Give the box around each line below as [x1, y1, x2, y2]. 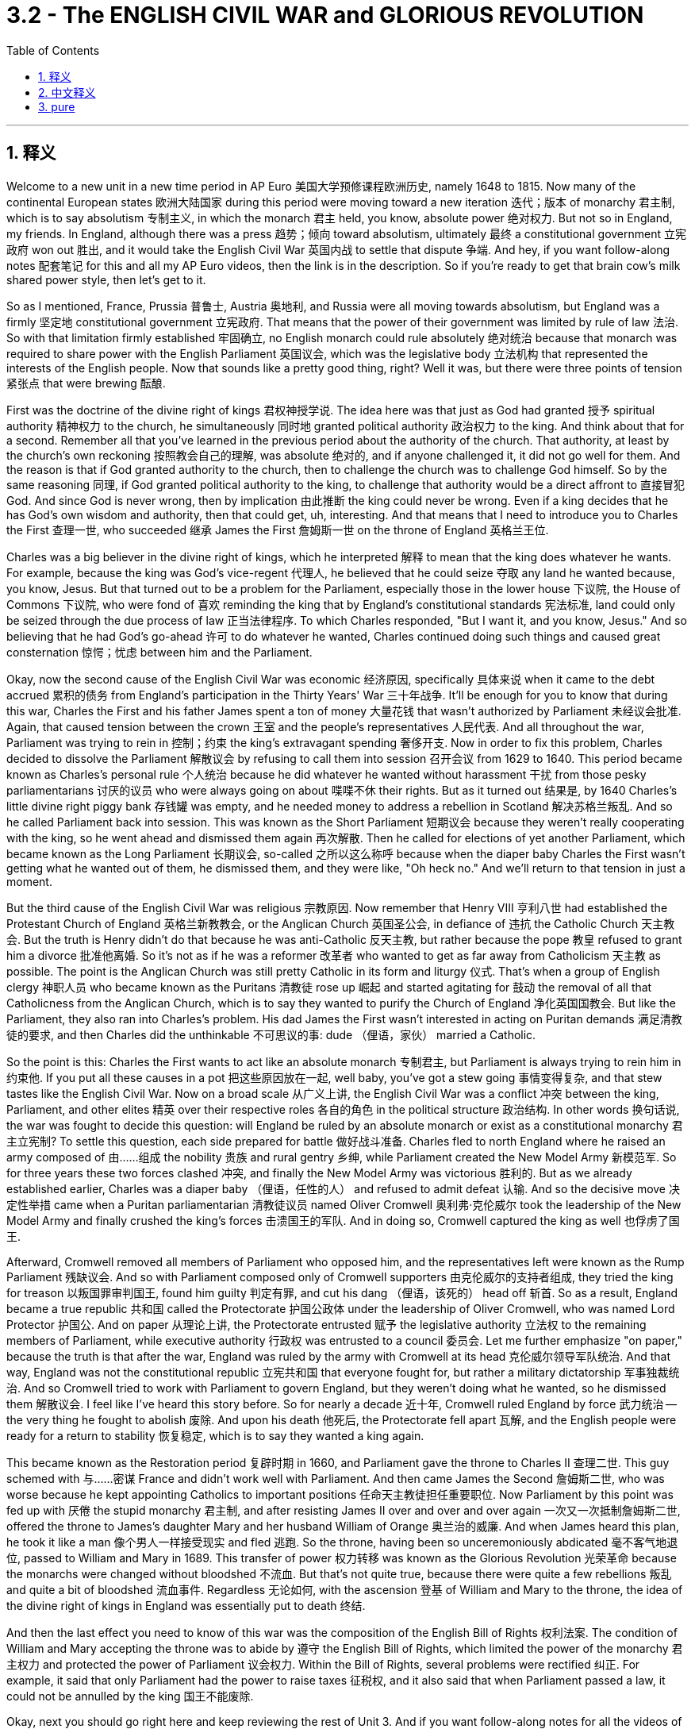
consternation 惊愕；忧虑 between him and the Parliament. [6, 645, 313, 659]
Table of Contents [6, 43, 100, 57]
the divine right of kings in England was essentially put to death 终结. [6, 1598, 366, 1612]
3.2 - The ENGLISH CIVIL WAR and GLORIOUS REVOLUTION [6, 2, 644, 29]
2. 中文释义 [38, 85, 96, 99]
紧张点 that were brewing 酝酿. [6, 375, 166, 390]
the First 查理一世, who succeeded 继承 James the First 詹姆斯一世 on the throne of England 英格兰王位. [6, 522, 549, 537]
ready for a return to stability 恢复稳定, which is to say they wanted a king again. [6, 1428, 424, 1442]
